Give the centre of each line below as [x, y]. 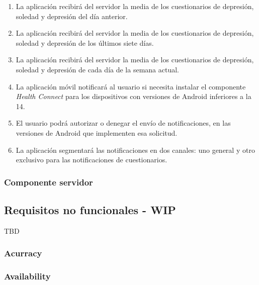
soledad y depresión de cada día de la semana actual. [97, 69]
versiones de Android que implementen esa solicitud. [97, 132]
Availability [27, 276]
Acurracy [23, 253]
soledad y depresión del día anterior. [72, 16]
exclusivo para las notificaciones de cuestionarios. [92, 160]
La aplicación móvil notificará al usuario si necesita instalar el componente [131, 86]
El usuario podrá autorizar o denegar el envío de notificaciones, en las [123, 123]
